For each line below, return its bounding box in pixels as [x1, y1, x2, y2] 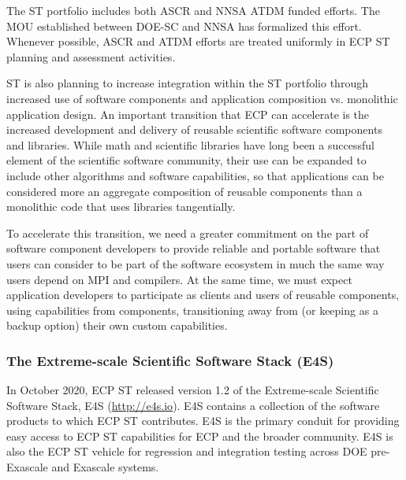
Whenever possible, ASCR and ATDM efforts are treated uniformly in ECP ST [6, 33, 390, 50]
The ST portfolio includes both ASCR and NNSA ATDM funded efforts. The [6, 2, 380, 18]
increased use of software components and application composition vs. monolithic [6, 90, 398, 106]
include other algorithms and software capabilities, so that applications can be [6, 167, 384, 183]
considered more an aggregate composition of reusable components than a [6, 183, 363, 199]
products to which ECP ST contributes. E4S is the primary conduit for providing [6, 412, 400, 429]
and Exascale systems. [51, 459, 159, 475]
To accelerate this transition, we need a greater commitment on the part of [6, 224, 369, 241]
